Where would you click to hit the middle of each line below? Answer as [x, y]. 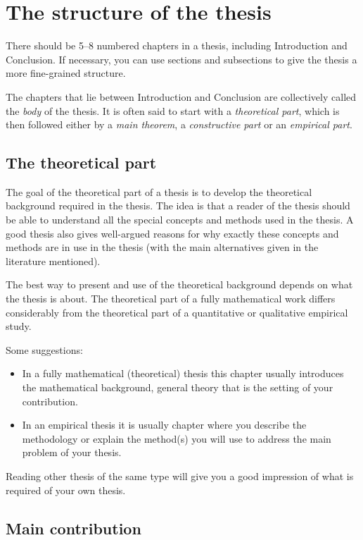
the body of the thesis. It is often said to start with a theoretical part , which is [173, 110]
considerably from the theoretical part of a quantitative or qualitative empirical [177, 312]
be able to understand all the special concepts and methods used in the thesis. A [180, 220]
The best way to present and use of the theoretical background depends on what [179, 284]
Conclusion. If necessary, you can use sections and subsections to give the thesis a [181, 59]
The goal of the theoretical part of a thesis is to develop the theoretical [159, 191]
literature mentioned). [53, 260]
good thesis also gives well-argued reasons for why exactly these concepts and [172, 233]
